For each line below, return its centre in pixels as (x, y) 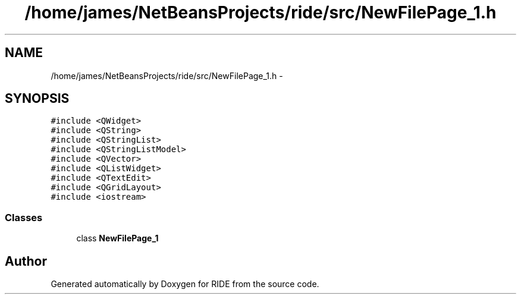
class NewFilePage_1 (117, 238)
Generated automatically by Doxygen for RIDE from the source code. (185, 284)
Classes (24, 217)
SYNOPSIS (37, 99)
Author (26, 261)
